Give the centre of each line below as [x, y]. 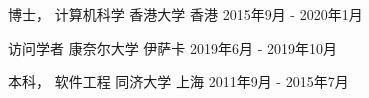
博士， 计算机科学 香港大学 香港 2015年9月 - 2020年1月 [185, 14]
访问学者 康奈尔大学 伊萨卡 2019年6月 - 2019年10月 [173, 47]
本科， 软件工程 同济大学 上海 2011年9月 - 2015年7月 [178, 81]
